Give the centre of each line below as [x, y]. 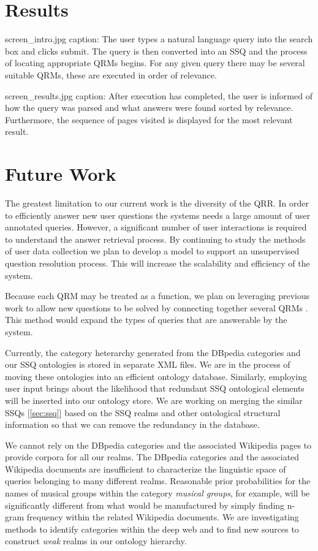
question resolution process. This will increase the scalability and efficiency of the [157, 263]
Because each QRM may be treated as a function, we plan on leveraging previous [157, 296]
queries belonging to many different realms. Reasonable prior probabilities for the [158, 481]
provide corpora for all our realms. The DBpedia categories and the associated [152, 457]
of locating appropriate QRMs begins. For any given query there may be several [155, 63]
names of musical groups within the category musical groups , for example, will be [157, 493]
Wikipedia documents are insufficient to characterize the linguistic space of [146, 469]
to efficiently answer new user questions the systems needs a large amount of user [158, 215]
